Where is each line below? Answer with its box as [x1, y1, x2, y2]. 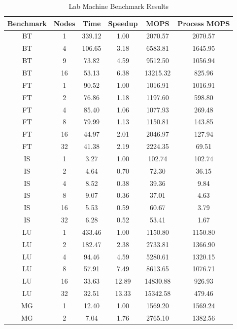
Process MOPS [177, 18, 230, 28]
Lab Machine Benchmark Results [68, 1, 169, 11]
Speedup [108, 18, 138, 28]
